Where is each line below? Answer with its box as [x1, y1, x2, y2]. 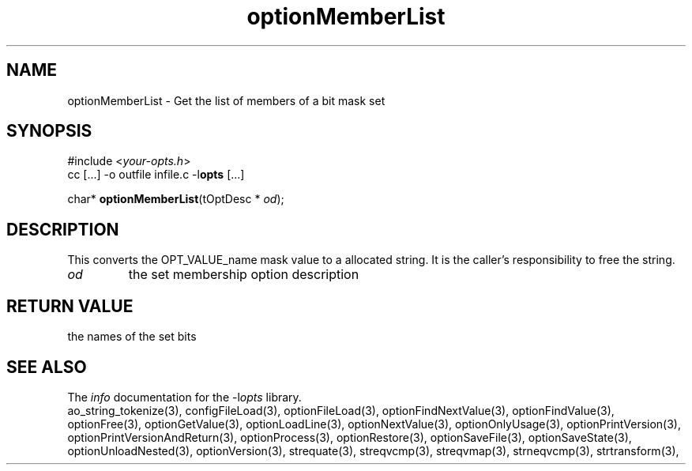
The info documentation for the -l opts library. [67, 390, 302, 404]
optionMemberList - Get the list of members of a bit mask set [67, 93, 385, 107]
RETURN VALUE [6, 296, 134, 316]
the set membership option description [128, 266, 359, 283]
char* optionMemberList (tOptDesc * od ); [67, 192, 284, 206]
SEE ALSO [6, 356, 87, 377]
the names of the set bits [67, 330, 197, 344]
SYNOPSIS [6, 121, 92, 141]
